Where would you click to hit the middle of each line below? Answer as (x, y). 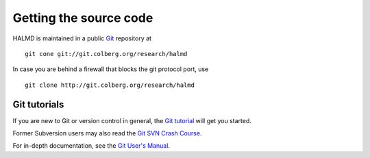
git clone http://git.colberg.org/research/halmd (110, 85)
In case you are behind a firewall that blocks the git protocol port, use (111, 69)
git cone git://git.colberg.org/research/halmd (106, 54)
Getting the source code (83, 18)
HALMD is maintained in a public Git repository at (82, 38)
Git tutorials (38, 104)
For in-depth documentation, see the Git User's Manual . (91, 146)
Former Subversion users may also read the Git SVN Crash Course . (107, 133)
